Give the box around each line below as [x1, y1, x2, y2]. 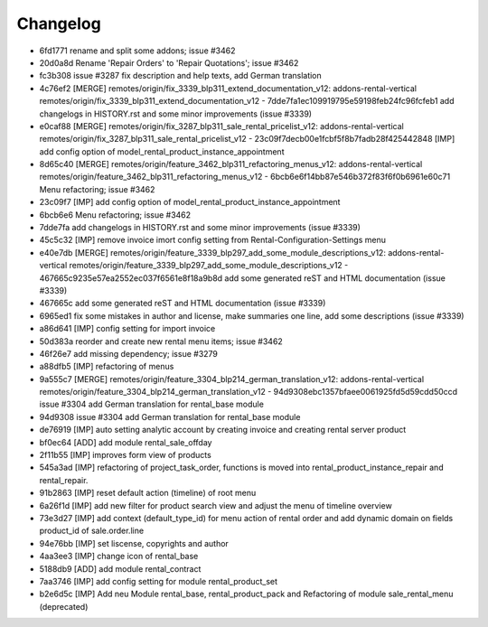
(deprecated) [39, 601, 89, 612]
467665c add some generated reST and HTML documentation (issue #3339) [39, 298, 326, 309]
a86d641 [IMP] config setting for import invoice [39, 323, 216, 334]
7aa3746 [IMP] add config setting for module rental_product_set [39, 576, 278, 586]
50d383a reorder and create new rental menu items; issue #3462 [39, 335, 284, 347]
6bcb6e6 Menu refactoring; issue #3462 [39, 209, 192, 220]
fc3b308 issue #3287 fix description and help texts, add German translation [39, 70, 323, 81]
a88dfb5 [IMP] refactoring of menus [39, 361, 174, 372]
